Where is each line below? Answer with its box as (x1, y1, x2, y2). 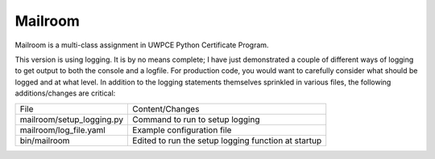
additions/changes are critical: (14, 88, 116, 98)
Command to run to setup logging (132, 113, 260, 124)
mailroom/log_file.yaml (19, 124, 106, 136)
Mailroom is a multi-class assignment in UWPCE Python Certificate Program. (14, 40, 269, 50)
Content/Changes (132, 103, 200, 114)
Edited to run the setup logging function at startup (132, 135, 322, 146)
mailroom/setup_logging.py (19, 113, 124, 124)
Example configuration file (132, 124, 232, 136)
